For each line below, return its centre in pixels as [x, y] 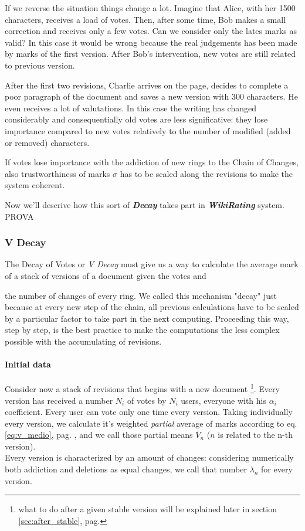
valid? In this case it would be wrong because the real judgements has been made [151, 42]
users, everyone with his [224, 400]
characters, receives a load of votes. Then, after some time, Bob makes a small [145, 19]
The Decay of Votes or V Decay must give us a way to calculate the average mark [152, 264]
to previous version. [40, 65]
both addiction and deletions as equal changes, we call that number [126, 469]
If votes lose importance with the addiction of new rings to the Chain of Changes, [152, 162]
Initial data [28, 364]
